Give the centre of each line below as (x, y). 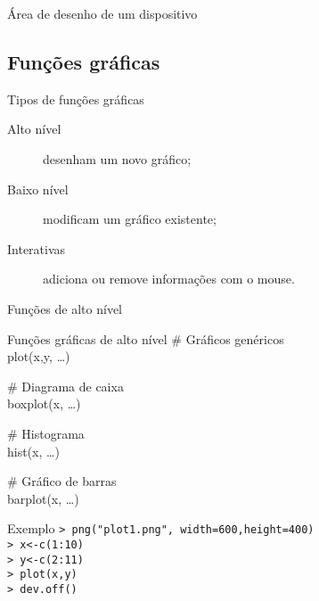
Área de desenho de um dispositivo (102, 13)
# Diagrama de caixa (65, 386)
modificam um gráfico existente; (130, 219)
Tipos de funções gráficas (76, 99)
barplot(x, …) (43, 498)
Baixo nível (38, 189)
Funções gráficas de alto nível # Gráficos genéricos (146, 338)
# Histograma (46, 433)
